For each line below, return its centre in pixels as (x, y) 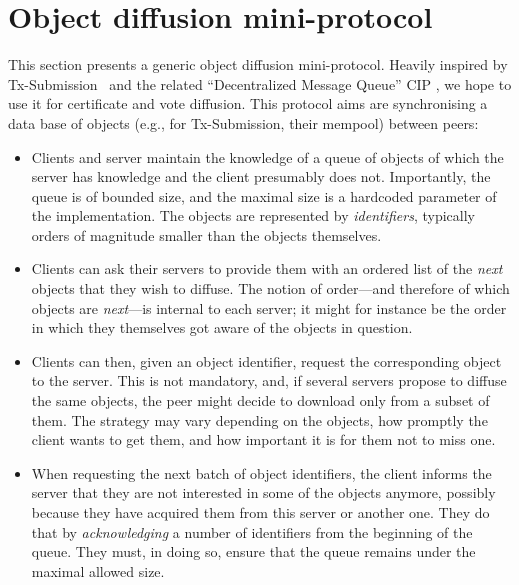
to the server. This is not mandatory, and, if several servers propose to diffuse (269, 380)
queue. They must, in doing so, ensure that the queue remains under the (253, 551)
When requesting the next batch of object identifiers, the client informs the (261, 472)
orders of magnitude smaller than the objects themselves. (206, 234)
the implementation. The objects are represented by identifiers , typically (253, 215)
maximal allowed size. (98, 570)
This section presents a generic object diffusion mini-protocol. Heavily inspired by (258, 64)
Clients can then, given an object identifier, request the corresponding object (266, 360)
